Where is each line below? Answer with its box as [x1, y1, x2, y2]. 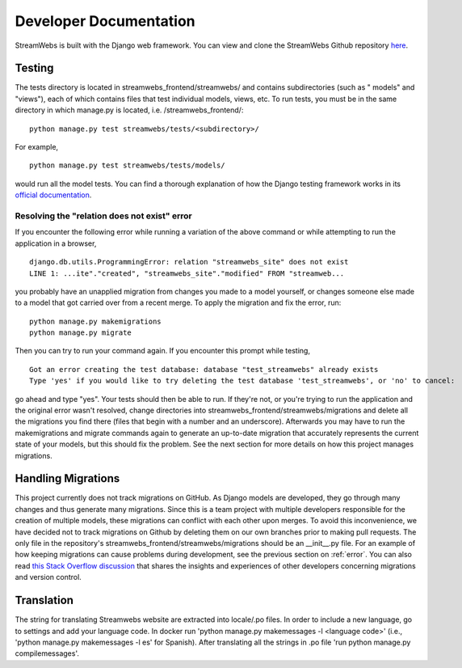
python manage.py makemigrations [29, 316, 162, 326]
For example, [15, 142, 59, 152]
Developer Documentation [15, 12, 195, 30]
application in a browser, [15, 239, 97, 248]
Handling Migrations [15, 471, 120, 485]
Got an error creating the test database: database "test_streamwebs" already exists [29, 365, 379, 374]
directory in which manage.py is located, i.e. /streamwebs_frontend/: [15, 105, 244, 115]
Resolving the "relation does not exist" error [15, 210, 193, 222]
